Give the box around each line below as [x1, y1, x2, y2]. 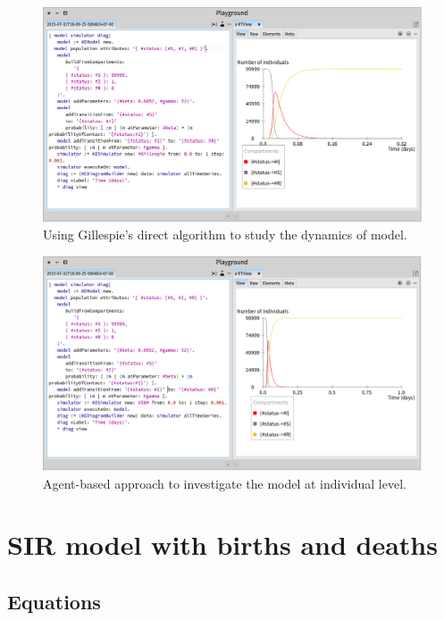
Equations [7, 587, 101, 615]
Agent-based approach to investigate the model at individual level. [43, 473, 406, 492]
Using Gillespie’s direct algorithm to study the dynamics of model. [43, 225, 407, 244]
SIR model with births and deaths [7, 526, 438, 563]
